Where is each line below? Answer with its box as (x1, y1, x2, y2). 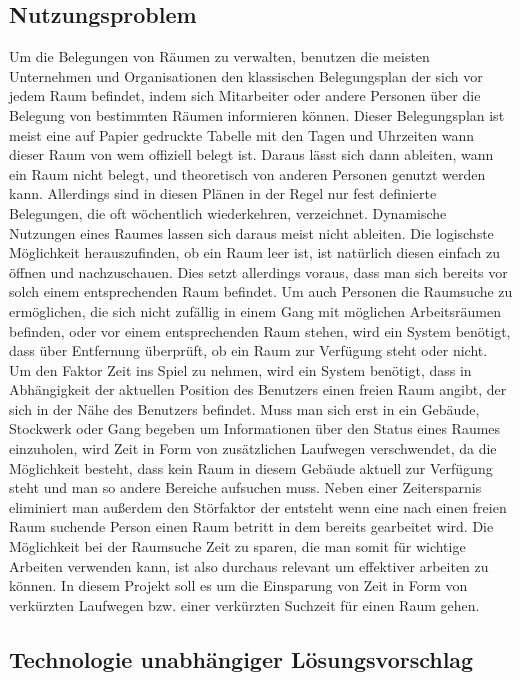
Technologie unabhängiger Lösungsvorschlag (9, 643, 474, 674)
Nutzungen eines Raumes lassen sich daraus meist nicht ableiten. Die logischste (9, 222, 494, 243)
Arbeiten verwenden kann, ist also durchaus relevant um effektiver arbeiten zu (9, 555, 489, 576)
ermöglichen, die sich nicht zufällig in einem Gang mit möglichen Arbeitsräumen (9, 300, 501, 321)
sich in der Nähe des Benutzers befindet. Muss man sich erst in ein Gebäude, (9, 398, 480, 419)
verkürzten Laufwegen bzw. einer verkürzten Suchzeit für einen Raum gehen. (9, 594, 480, 615)
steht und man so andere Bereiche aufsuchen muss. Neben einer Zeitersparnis (9, 477, 482, 498)
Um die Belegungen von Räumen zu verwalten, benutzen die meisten (9, 46, 430, 67)
